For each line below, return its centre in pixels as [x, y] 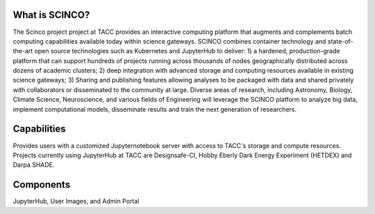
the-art [23, 51]
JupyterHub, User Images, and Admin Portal [76, 202]
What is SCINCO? [51, 15]
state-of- [340, 41]
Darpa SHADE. [34, 165]
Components [42, 185]
